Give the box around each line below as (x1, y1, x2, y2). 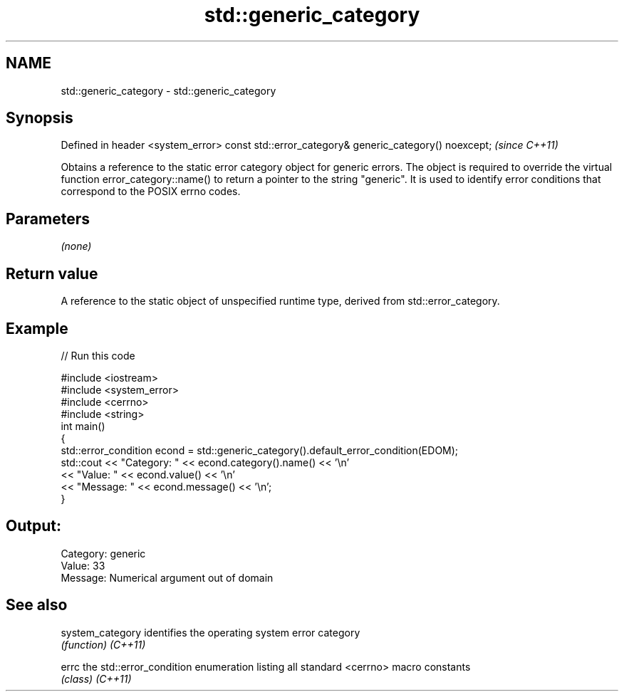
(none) (61, 240, 92, 253)
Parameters (6, 209, 90, 228)
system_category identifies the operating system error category (61, 626, 360, 639)
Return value (6, 264, 98, 283)
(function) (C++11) (61, 638, 146, 651)
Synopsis (6, 109, 73, 127)
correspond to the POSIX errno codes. (61, 185, 241, 198)
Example (6, 319, 68, 337)
